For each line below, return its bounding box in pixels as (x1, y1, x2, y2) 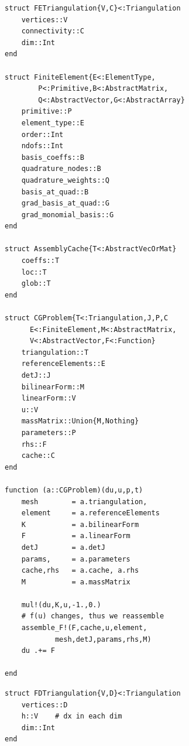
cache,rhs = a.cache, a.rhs (21, 566, 139, 575)
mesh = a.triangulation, (21, 497, 147, 506)
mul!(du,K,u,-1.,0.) (21, 600, 101, 609)
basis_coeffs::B (21, 153, 85, 162)
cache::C (21, 451, 55, 460)
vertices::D (21, 700, 68, 709)
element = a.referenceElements (21, 509, 160, 518)
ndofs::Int (21, 142, 64, 150)
